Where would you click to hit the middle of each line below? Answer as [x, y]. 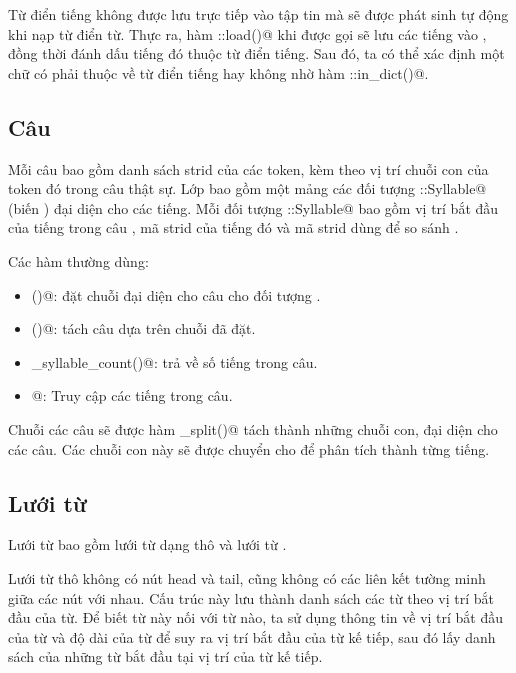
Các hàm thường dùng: [78, 260]
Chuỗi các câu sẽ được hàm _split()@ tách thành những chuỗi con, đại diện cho [253, 428]
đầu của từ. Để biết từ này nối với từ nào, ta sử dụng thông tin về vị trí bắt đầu [256, 617]
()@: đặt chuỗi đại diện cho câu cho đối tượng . [176, 294]
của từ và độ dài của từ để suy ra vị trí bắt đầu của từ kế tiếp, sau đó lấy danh [252, 636]
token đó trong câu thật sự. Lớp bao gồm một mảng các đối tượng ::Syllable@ [247, 188]
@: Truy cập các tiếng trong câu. [132, 395]
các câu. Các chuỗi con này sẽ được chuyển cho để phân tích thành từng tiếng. [249, 448]
